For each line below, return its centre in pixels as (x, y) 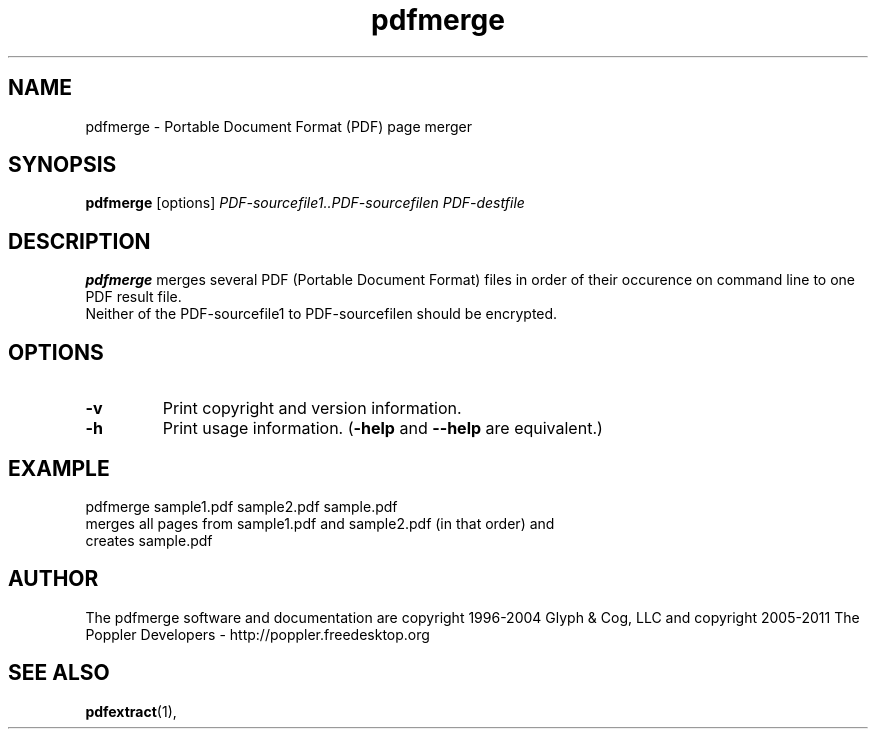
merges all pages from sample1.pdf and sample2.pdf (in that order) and (320, 523)
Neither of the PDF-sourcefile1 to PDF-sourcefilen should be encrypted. (321, 314)
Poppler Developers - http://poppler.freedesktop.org (257, 634)
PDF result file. (133, 297)
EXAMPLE (59, 468)
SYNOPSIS (62, 165)
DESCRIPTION (79, 241)
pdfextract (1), (131, 711)
